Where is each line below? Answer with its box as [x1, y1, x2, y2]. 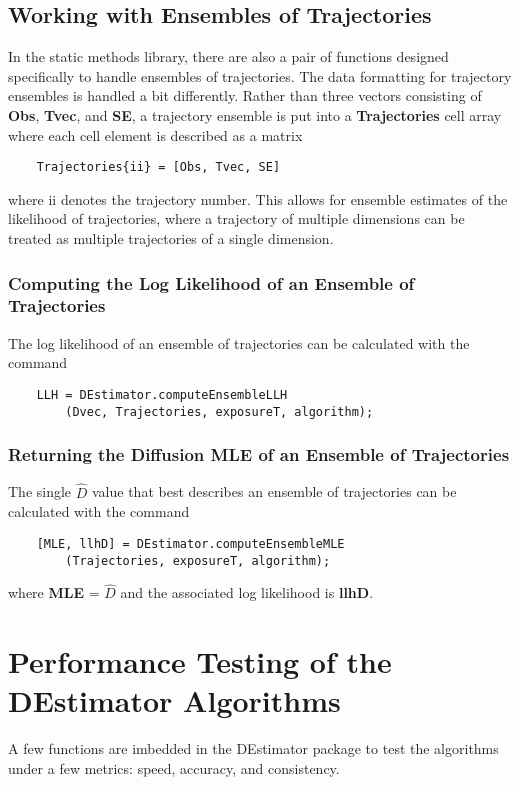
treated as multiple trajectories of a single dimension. [8, 228, 334, 249]
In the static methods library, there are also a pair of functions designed [8, 46, 449, 67]
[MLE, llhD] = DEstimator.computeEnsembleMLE [36, 536, 345, 551]
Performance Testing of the [8, 641, 392, 682]
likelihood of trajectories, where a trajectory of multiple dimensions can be [8, 208, 465, 229]
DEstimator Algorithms [8, 680, 341, 721]
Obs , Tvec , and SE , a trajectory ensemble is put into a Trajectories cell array [8, 104, 502, 125]
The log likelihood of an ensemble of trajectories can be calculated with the [8, 332, 470, 353]
